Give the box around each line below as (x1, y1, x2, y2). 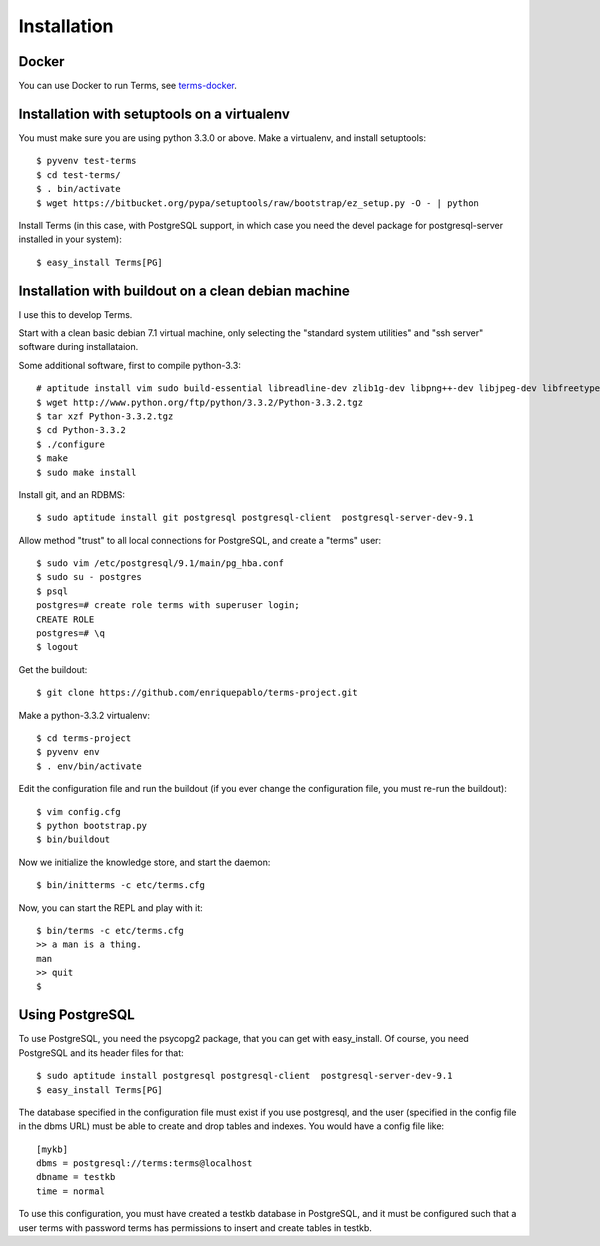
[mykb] (36, 1143, 69, 1155)
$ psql (36, 585, 69, 597)
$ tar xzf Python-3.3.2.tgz (36, 410, 174, 422)
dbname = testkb (36, 1171, 116, 1183)
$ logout (36, 641, 79, 653)
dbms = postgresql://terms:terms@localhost (36, 1158, 253, 1169)
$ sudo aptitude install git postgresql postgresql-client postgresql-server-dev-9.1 (36, 512, 474, 524)
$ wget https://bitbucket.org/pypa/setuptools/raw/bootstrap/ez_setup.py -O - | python (36, 197, 480, 209)
